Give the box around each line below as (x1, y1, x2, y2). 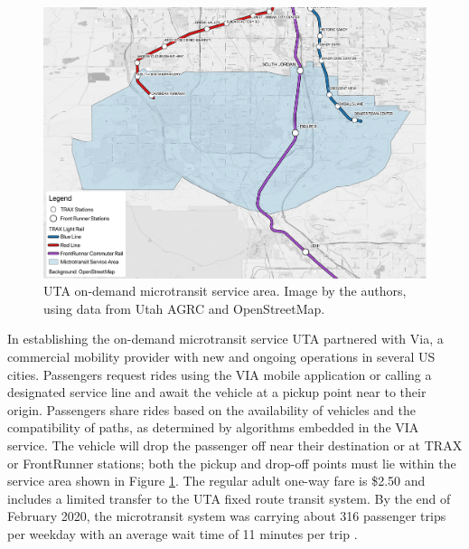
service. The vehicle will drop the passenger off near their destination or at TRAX (7, 436, 463, 454)
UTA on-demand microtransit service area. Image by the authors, (43, 281, 407, 300)
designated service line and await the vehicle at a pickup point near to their (7, 383, 427, 402)
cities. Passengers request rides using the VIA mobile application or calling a (7, 364, 432, 383)
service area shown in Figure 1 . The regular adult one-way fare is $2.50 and (7, 471, 426, 490)
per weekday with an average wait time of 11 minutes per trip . (7, 524, 358, 543)
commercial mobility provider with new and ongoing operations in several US (7, 347, 436, 366)
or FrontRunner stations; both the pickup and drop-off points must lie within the (7, 453, 456, 472)
